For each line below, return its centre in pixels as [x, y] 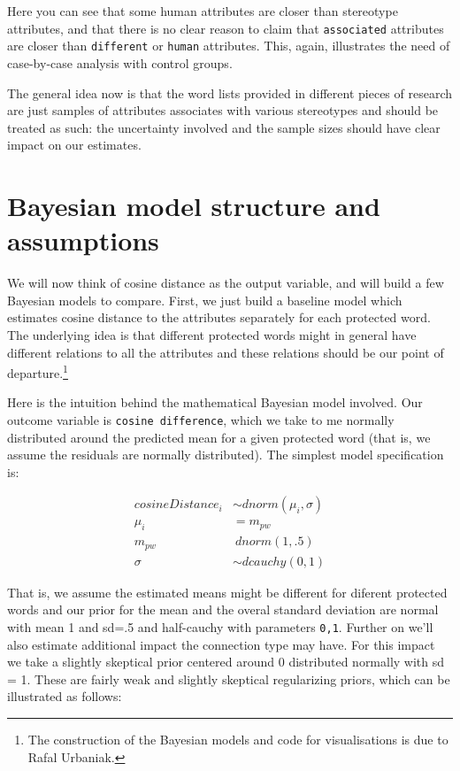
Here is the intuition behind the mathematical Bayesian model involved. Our [215, 402]
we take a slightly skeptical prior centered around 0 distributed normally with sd [226, 662]
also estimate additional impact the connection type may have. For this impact [221, 644]
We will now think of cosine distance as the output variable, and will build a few [226, 283]
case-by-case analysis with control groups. [120, 62]
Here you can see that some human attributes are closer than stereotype [203, 11]
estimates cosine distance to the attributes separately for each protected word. [219, 317]
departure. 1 [38, 371]
